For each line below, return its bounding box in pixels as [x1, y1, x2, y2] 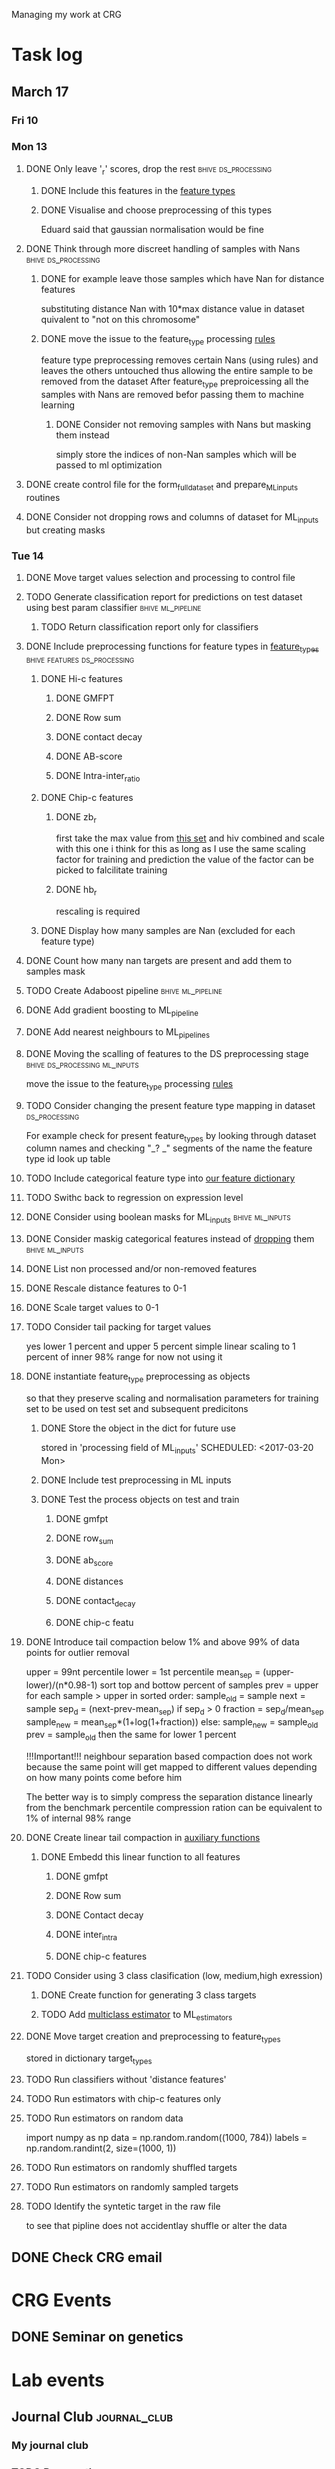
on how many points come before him [25, 1772, 183, 1784]
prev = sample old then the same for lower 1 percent [25, 1729, 237, 1743]
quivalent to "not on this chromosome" [40, 313, 201, 325]
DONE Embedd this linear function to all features [40, 1851, 241, 1863]
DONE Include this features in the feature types [40, 184, 236, 196]
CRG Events [11, 2289, 112, 2311]
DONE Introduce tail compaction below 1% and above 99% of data [25, 1636, 300, 1648]
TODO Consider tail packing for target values [25, 1321, 212, 1333]
